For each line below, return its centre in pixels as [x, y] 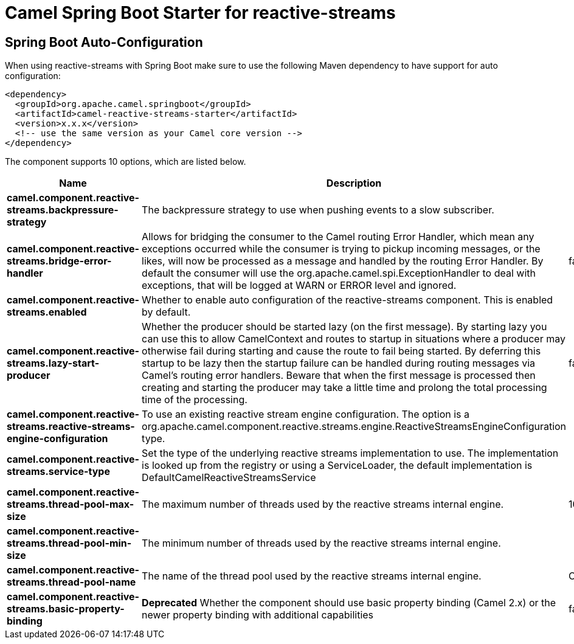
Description [354, 183]
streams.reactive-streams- [71, 427]
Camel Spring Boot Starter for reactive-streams [200, 13]
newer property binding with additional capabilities [258, 615]
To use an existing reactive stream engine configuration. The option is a [306, 414]
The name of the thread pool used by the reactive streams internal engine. [312, 576]
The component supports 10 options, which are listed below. [126, 162]
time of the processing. [195, 400]
